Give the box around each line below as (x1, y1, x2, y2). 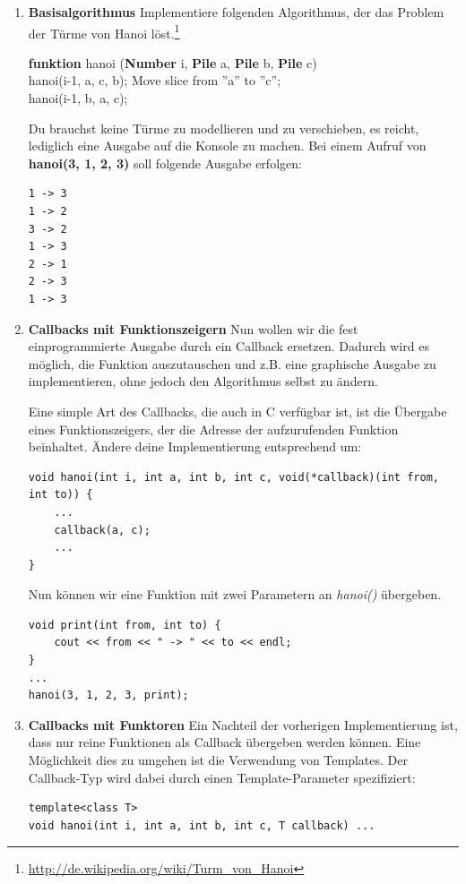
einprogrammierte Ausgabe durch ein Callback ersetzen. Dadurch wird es (28, 337, 429, 356)
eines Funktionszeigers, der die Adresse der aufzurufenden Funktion (28, 419, 399, 438)
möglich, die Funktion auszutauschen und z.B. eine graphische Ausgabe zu (28, 354, 436, 373)
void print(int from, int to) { (28, 618, 221, 631)
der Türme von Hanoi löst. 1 (28, 21, 180, 42)
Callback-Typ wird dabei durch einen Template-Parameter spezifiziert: (28, 768, 416, 786)
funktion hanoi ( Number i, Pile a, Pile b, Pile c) (28, 53, 317, 72)
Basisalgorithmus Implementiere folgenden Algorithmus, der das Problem (28, 3, 444, 21)
